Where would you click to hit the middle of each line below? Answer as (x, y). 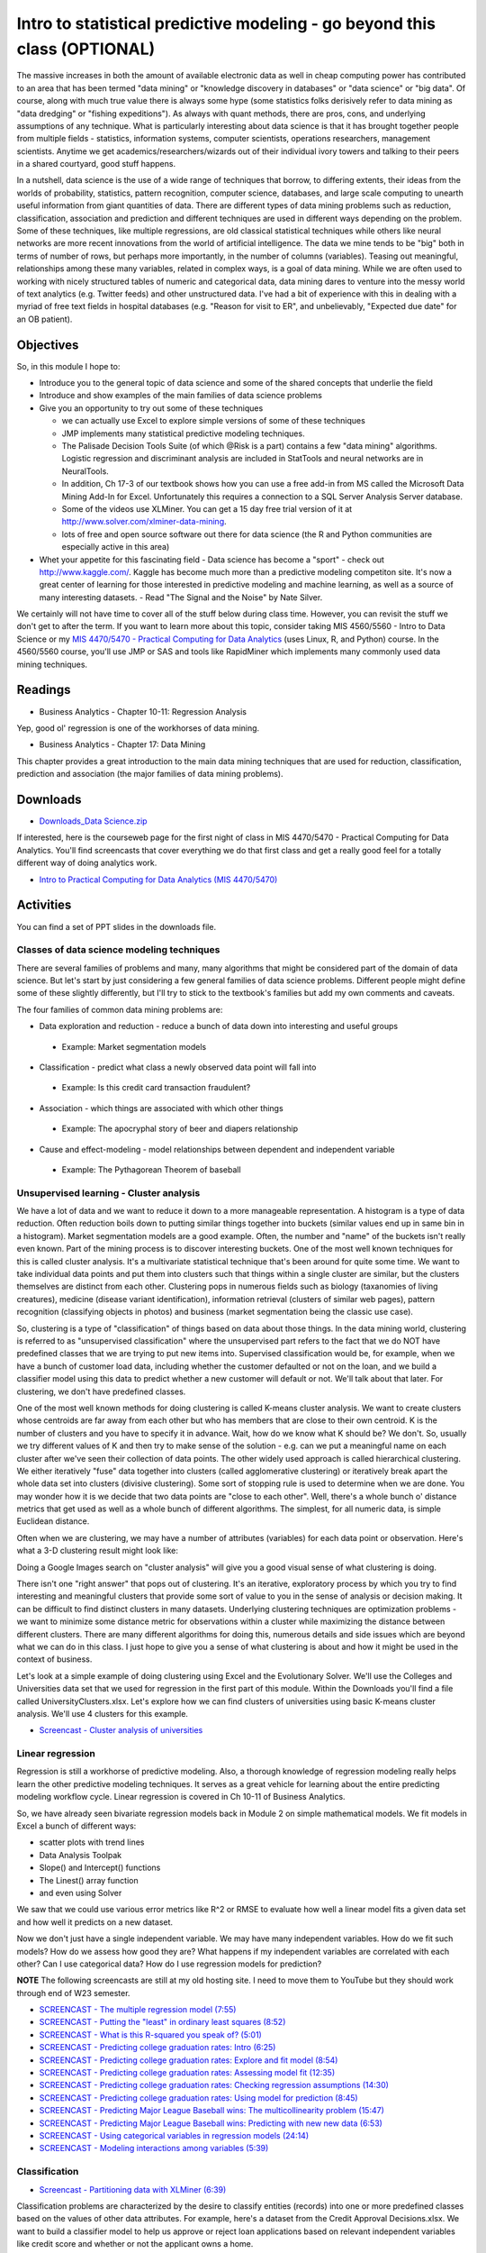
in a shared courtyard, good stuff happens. (96, 164)
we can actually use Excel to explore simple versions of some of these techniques (214, 421)
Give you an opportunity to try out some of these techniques (151, 408)
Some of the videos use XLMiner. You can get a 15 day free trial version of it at (207, 508)
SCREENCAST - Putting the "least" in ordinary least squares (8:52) (162, 2022)
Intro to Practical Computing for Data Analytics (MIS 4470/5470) (158, 880)
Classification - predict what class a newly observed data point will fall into (178, 1067)
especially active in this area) (116, 547)
